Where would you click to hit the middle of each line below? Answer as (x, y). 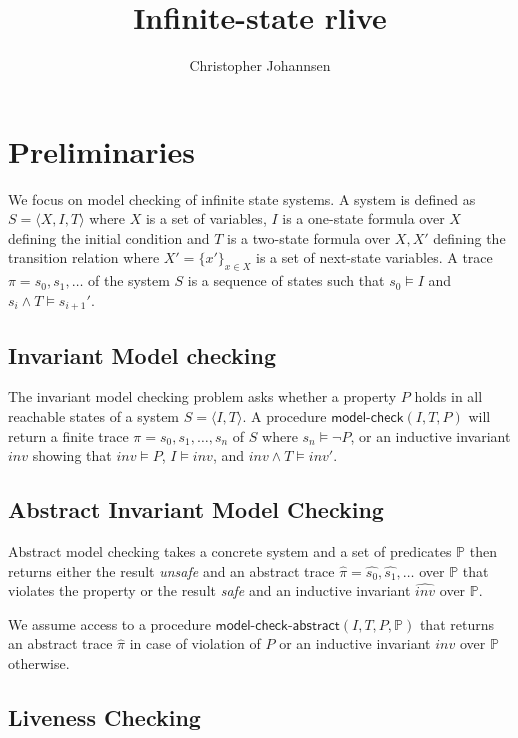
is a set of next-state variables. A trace (374, 257)
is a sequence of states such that (286, 280)
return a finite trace (68, 435)
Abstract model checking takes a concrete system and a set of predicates (230, 551)
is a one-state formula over (363, 218)
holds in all (448, 396)
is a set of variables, (206, 218)
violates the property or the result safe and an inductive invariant (209, 590)
